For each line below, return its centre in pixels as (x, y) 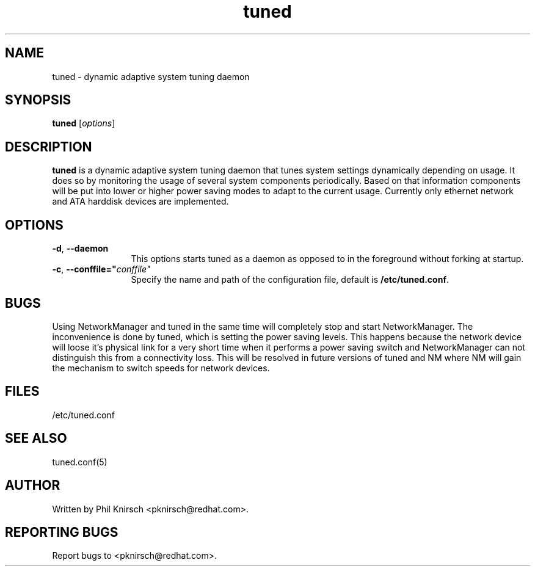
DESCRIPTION (49, 147)
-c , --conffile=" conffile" (101, 269)
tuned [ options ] (84, 123)
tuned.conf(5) (80, 462)
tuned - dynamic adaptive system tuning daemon (151, 76)
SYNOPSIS (38, 100)
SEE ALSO (36, 438)
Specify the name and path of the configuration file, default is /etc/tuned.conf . (290, 280)
